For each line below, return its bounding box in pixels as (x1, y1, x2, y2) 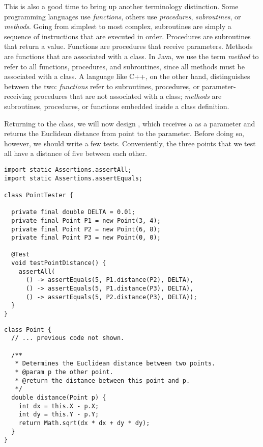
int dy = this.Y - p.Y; (18, 411, 99, 418)
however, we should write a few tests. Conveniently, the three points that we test (4, 138, 256, 148)
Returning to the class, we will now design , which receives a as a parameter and (4, 118, 255, 128)
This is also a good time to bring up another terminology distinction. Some (4, 1, 239, 11)
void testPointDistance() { (11, 259, 106, 267)
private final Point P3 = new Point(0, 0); (11, 234, 161, 242)
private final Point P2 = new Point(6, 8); (11, 225, 161, 233)
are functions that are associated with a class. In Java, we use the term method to (4, 50, 259, 61)
